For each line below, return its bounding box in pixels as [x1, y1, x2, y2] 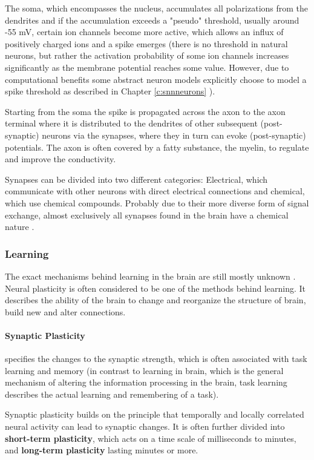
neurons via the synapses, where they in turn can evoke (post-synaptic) [42, 128, 306, 141]
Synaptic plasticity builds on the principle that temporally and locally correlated [5, 408, 304, 421]
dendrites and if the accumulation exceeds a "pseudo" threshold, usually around [5, 13, 299, 26]
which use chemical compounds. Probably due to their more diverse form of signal [5, 196, 309, 209]
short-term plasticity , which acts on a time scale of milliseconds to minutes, [5, 432, 296, 444]
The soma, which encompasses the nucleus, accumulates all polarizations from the [5, 2, 309, 14]
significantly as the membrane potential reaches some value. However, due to [5, 61, 289, 73]
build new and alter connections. [5, 305, 126, 318]
